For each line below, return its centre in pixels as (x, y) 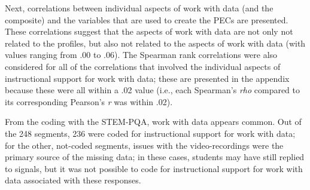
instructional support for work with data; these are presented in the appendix (147, 78)
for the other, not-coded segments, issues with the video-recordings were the (144, 145)
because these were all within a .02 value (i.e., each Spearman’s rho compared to (153, 90)
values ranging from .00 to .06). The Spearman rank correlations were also (141, 55)
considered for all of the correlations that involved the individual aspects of (143, 66)
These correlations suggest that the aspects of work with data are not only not (149, 31)
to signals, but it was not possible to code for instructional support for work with (154, 168)
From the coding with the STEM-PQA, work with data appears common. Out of (153, 122)
